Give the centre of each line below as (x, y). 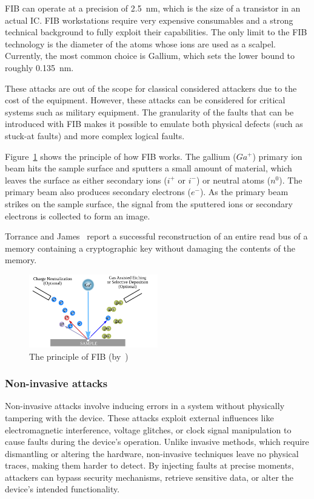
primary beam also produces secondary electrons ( (98, 192)
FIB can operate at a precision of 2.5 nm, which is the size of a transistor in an (153, 8)
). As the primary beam (244, 192)
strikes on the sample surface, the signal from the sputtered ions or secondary (149, 203)
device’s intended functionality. (62, 489)
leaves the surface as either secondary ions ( (86, 180)
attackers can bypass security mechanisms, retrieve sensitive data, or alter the (149, 477)
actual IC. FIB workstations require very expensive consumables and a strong (149, 20)
